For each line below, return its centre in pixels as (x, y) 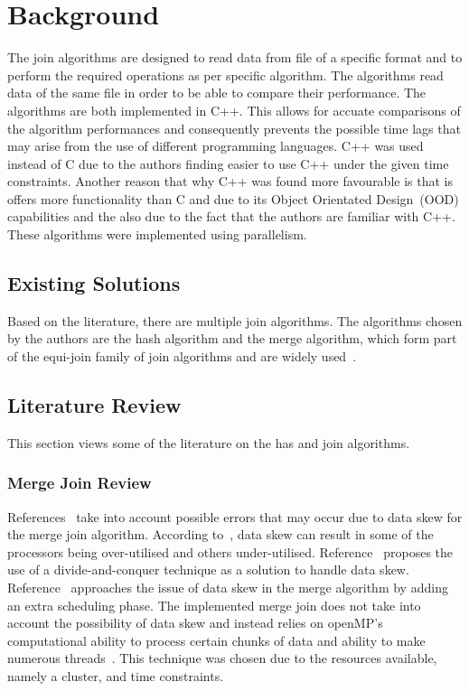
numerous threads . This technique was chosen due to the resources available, (222, 658)
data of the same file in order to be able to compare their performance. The (217, 93)
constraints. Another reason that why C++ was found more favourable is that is (230, 181)
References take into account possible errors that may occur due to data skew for (235, 516)
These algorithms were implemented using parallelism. (157, 234)
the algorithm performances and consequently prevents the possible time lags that (234, 128)
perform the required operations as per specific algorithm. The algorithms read (225, 75)
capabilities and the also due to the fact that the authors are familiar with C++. (231, 216)
